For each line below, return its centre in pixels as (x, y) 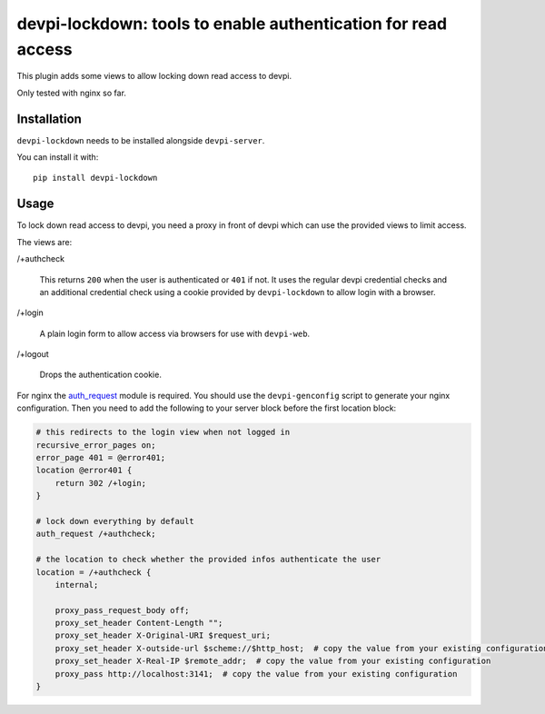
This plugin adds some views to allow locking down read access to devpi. (154, 76)
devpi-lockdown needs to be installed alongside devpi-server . (141, 140)
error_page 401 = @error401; (101, 457)
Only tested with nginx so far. (72, 93)
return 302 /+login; (101, 483)
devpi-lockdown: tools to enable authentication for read (232, 24)
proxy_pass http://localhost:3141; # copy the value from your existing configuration (256, 674)
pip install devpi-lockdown (95, 178)
